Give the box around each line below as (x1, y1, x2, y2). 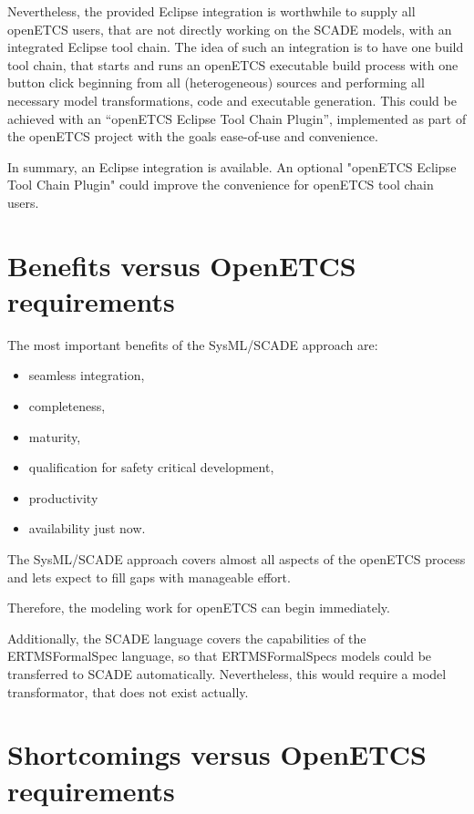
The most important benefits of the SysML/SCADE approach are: (7, 335, 378, 354)
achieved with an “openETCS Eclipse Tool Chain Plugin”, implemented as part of (7, 108, 467, 128)
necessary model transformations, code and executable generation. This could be (7, 90, 457, 109)
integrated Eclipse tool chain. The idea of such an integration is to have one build (7, 37, 464, 57)
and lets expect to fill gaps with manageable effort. (7, 567, 291, 586)
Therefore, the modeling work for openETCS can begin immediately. (7, 598, 390, 617)
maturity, (28, 427, 81, 446)
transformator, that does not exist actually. (7, 682, 249, 701)
